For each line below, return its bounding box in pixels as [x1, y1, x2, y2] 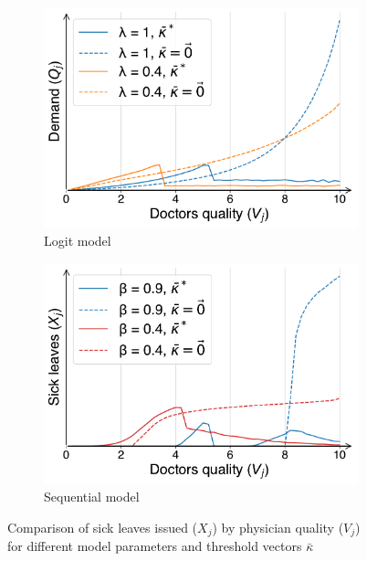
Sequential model [44, 487, 140, 506]
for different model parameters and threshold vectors [7, 536, 302, 556]
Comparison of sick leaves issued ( [7, 517, 198, 536]
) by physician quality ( [212, 517, 344, 536]
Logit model [44, 231, 111, 250]
